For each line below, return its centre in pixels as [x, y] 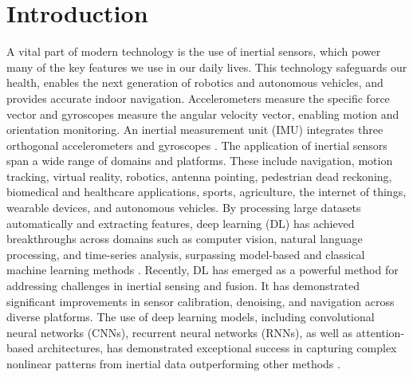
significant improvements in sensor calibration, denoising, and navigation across [201, 301]
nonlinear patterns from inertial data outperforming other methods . [173, 363]
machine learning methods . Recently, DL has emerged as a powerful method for [203, 270]
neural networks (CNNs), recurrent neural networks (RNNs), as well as [180, 332]
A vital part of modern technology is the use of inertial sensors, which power [194, 51]
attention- [380, 332]
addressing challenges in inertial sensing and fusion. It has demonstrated [183, 286]
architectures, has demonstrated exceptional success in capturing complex [217, 348]
